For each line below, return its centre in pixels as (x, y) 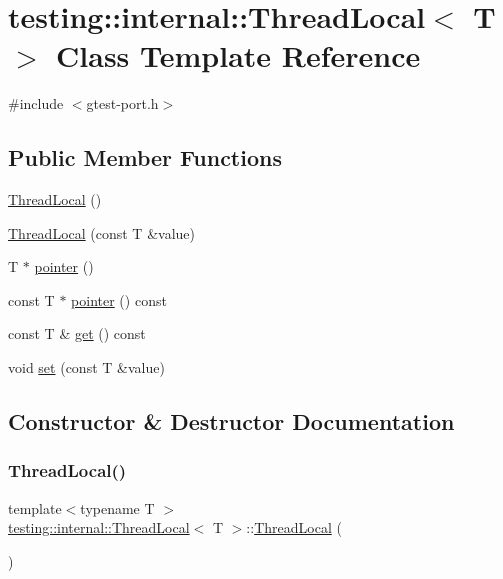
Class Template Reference (238, 55)
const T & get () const (77, 333)
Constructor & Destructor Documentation (231, 421)
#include (36, 103)
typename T (117, 507)
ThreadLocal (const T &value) (101, 232)
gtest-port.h (122, 103)
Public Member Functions (145, 157)
